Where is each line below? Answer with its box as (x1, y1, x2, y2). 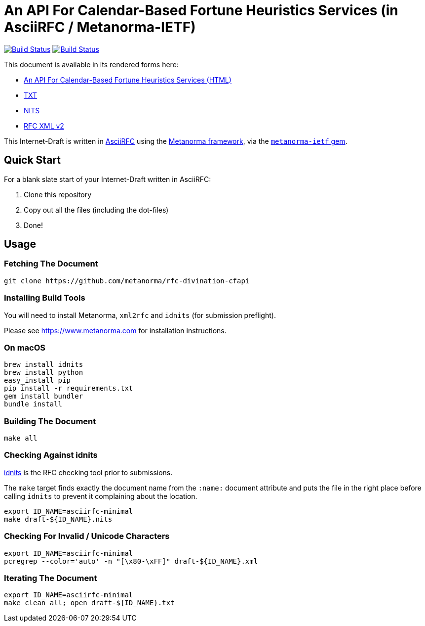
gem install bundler (4, 392, 83, 401)
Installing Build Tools (4, 293, 85, 303)
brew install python (4, 368, 83, 377)
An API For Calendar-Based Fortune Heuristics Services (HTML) (24, 75, 232, 84)
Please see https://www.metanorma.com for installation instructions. (4, 326, 227, 335)
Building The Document (4, 416, 96, 426)
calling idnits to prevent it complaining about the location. (4, 492, 197, 500)
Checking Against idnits (4, 450, 98, 460)
